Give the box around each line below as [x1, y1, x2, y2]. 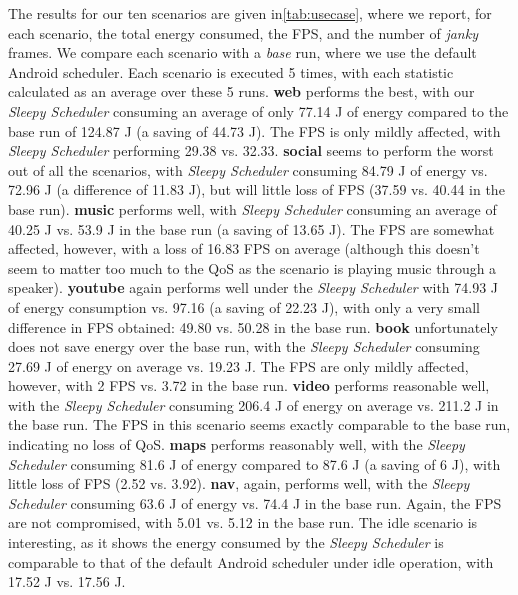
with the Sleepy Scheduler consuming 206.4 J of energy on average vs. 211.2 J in [8, 394, 499, 415]
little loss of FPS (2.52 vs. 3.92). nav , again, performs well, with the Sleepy [8, 473, 470, 494]
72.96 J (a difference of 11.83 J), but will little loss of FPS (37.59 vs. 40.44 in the [8, 179, 505, 200]
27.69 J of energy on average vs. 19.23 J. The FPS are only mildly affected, [8, 355, 469, 376]
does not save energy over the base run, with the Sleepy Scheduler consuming [8, 336, 480, 357]
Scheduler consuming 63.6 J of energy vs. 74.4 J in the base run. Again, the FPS [8, 492, 502, 513]
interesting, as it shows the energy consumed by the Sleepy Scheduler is [8, 532, 444, 553]
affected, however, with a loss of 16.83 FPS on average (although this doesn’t [8, 238, 480, 259]
